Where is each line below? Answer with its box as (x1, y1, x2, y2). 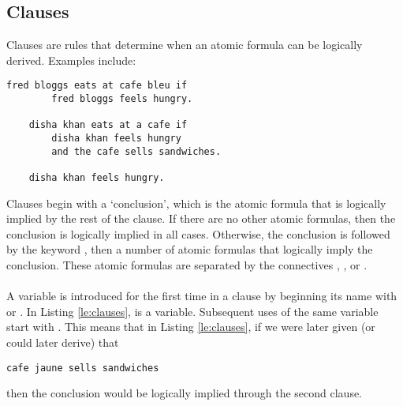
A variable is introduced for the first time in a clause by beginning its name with (6, 288, 397, 304)
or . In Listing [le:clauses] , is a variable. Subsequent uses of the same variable (6, 303, 379, 319)
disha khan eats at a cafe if (28, 119, 188, 131)
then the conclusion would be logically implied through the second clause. (6, 385, 363, 401)
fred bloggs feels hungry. (51, 93, 193, 105)
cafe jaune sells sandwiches (6, 362, 159, 374)
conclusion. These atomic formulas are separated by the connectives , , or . (6, 257, 368, 273)
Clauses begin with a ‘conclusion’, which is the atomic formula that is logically (6, 194, 386, 211)
